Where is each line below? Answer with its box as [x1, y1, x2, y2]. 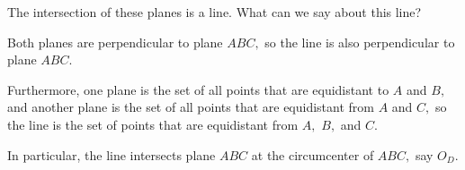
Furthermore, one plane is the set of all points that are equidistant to [7, 80, 389, 98]
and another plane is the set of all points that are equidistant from [7, 98, 375, 116]
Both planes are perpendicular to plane [7, 32, 223, 51]
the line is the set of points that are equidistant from [7, 115, 299, 133]
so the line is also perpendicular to [264, 32, 455, 51]
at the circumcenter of [251, 145, 374, 164]
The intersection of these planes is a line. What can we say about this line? [7, 3, 422, 21]
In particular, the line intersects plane [7, 145, 216, 164]
